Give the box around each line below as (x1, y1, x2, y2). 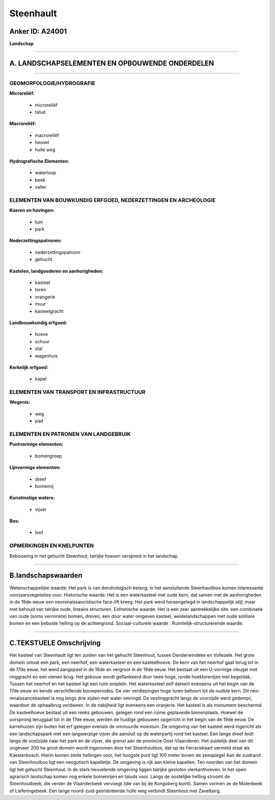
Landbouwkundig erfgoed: (9, 319, 67, 326)
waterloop (35, 170, 57, 176)
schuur (35, 338, 50, 344)
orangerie (35, 294, 56, 300)
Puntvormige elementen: (9, 441, 64, 447)
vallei (35, 184, 46, 190)
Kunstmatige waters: (9, 495, 55, 501)
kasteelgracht (35, 308, 64, 314)
